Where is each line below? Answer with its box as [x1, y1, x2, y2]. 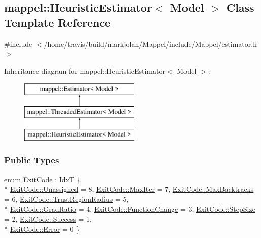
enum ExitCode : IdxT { [4, 174, 81, 184]
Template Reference [4, 14, 111, 30]
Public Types [4, 154, 59, 166]
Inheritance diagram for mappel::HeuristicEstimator [4, 65, 165, 76]
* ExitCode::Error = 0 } [4, 223, 80, 234]
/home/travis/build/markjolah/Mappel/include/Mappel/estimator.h [44, 38, 257, 49]
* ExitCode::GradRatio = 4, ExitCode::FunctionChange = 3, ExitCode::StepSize [4, 203, 255, 214]
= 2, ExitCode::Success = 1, [4, 213, 92, 224]
